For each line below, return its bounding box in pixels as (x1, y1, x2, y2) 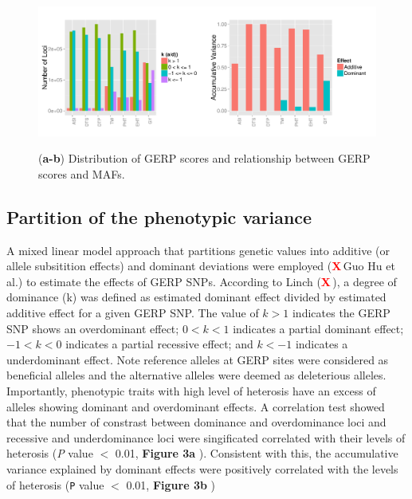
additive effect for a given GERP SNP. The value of (6, 305, 259, 321)
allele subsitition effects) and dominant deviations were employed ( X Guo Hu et (6, 257, 395, 274)
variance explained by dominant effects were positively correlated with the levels (6, 461, 398, 477)
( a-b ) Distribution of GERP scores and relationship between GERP (38, 150, 371, 167)
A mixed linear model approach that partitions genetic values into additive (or (6, 242, 390, 258)
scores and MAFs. (38, 165, 125, 182)
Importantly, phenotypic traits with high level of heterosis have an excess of (6, 383, 376, 399)
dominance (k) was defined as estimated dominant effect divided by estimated (6, 289, 386, 305)
